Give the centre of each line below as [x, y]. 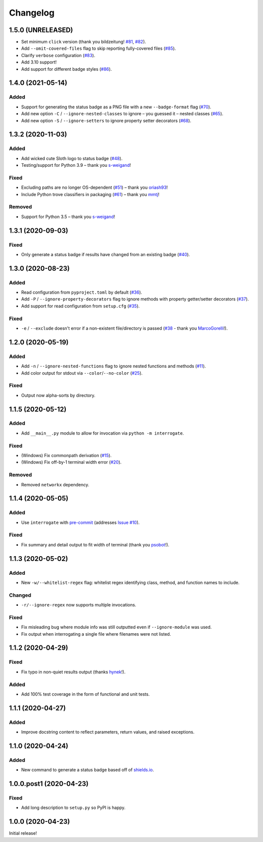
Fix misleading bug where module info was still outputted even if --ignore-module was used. [116, 627]
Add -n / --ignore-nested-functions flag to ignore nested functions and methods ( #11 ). [114, 366]
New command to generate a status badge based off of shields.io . [88, 770]
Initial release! [23, 833]
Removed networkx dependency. [55, 484]
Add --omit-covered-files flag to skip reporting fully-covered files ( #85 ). [99, 48]
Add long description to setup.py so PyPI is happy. [73, 808]
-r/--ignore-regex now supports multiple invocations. [79, 605]
